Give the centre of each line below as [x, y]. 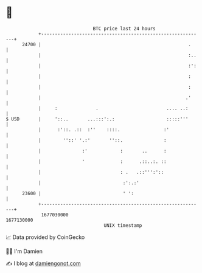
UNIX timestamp [123, 225]
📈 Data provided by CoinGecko [45, 237]
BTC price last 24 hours [124, 29]
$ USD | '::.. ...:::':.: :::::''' [97, 119]
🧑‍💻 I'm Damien [24, 251]
